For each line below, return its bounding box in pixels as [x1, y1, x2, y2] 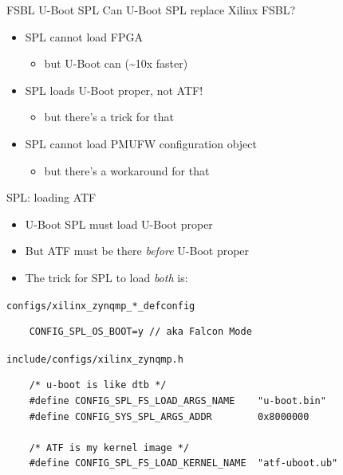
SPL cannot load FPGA [25, 28, 143, 45]
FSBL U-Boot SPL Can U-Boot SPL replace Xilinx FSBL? [6, 2, 296, 18]
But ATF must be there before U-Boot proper [25, 242, 250, 259]
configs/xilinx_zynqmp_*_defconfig [6, 300, 195, 312]
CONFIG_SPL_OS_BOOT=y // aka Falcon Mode [29, 326, 252, 338]
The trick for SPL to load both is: [25, 269, 188, 285]
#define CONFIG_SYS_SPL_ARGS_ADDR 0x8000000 [29, 410, 309, 422]
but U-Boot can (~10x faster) [44, 55, 188, 72]
